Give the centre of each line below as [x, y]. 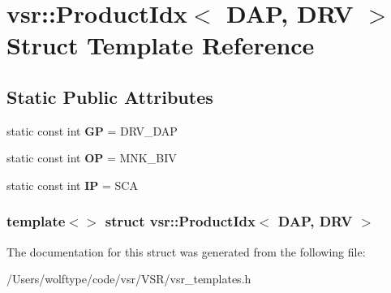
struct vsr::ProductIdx [180, 221]
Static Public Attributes [110, 96]
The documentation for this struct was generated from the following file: [186, 251]
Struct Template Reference [161, 45]
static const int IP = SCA [72, 185]
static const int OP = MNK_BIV [92, 158]
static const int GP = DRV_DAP [92, 130]
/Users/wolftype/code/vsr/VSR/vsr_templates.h [129, 279]
